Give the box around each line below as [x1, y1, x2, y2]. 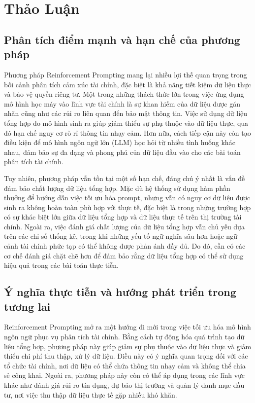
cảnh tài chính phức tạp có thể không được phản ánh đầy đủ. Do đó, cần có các [4, 241, 246, 251]
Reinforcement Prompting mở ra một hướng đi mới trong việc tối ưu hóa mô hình [4, 322, 251, 332]
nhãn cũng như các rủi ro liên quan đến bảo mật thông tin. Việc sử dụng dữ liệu [4, 108, 248, 118]
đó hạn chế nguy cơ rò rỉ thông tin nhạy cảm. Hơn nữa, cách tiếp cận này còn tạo [4, 127, 251, 138]
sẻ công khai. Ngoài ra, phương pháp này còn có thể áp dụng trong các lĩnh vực [4, 370, 245, 380]
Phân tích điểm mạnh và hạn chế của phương [4, 32, 240, 47]
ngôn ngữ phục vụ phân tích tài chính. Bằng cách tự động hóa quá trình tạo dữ [4, 331, 245, 342]
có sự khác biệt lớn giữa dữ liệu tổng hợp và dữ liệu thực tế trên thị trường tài [4, 212, 242, 222]
